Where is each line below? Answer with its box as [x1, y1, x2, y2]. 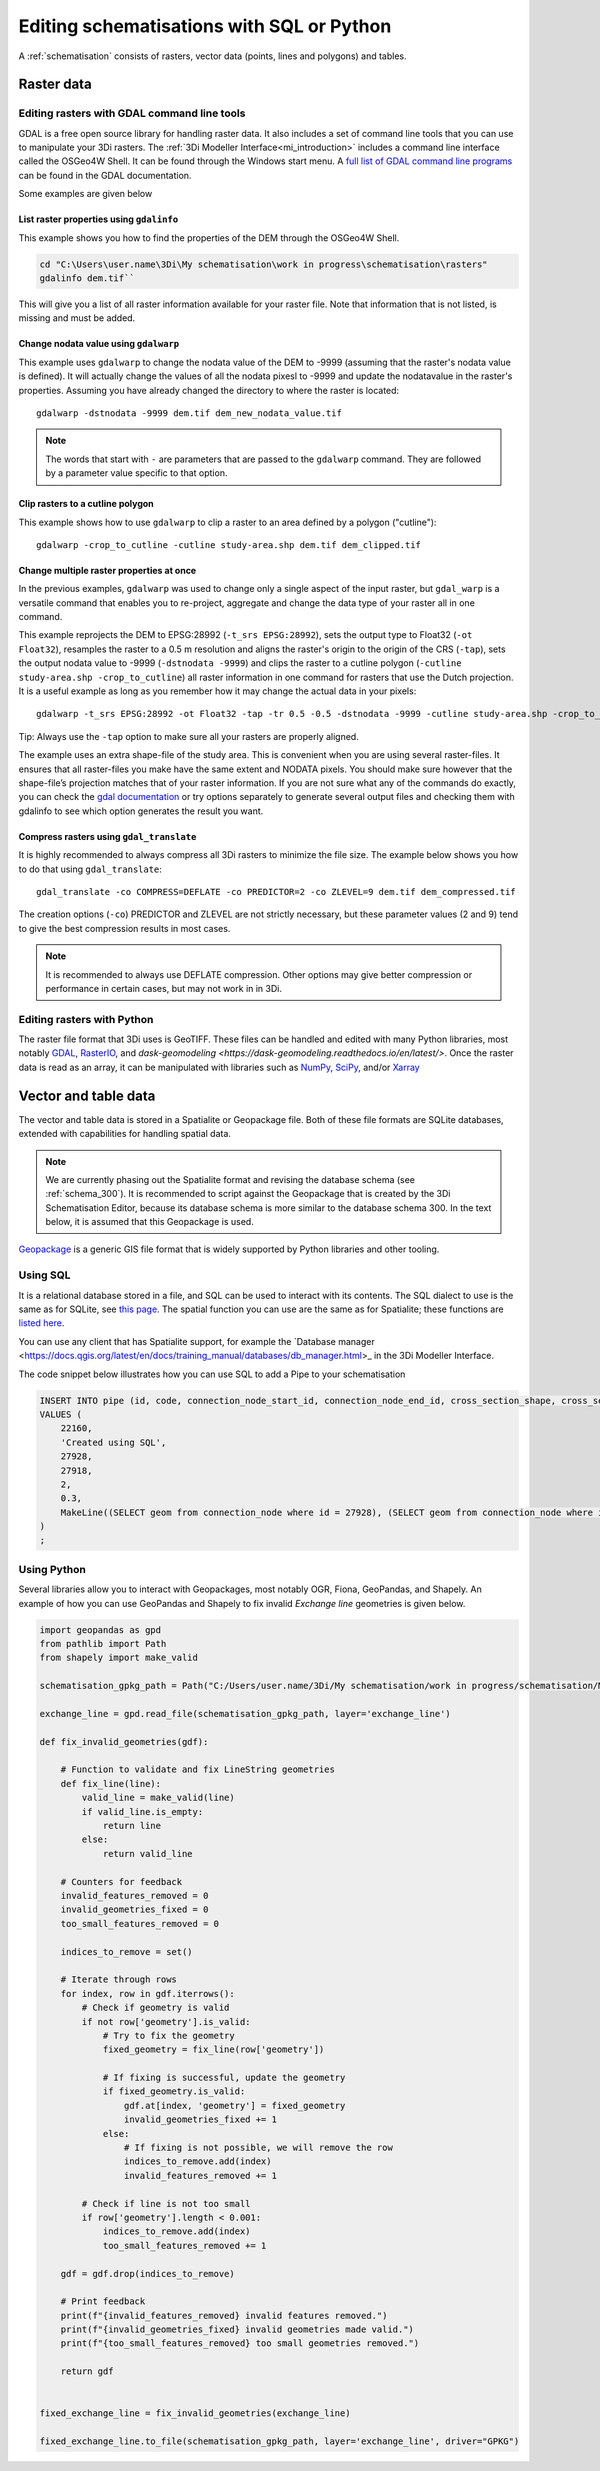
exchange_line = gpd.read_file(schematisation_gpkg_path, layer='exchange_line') [39, 1708, 452, 1719]
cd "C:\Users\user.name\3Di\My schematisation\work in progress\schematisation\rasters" [39, 258, 489, 270]
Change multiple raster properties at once [18, 564, 197, 576]
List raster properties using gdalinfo [18, 213, 179, 225]
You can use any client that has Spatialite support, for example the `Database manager [18, 1335, 375, 1347]
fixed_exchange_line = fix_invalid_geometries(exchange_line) [39, 2408, 351, 2419]
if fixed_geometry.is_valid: [102, 2086, 246, 2097]
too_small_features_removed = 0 [60, 1918, 220, 1929]
